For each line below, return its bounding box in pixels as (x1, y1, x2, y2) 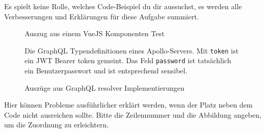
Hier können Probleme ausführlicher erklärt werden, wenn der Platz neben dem (4, 99, 253, 110)
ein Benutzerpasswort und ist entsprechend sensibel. (25, 65, 188, 76)
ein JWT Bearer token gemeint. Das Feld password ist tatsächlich (25, 55, 231, 66)
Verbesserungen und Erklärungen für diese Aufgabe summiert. (4, 11, 199, 21)
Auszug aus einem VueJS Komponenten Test (25, 28, 165, 39)
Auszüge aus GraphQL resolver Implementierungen (25, 82, 185, 93)
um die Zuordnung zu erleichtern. (4, 119, 109, 130)
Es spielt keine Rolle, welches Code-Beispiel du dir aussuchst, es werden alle (4, 1, 242, 11)
